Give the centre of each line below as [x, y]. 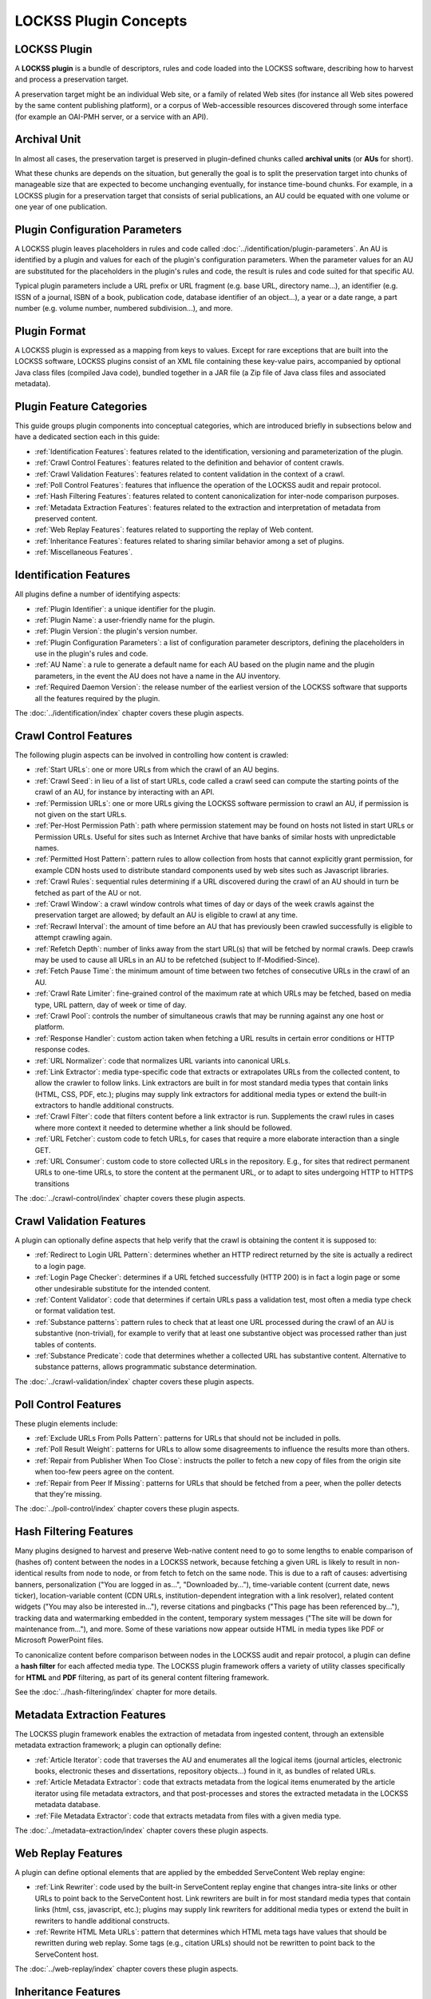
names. [47, 848]
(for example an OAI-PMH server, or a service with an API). [112, 117]
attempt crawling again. [73, 938]
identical [29, 1573]
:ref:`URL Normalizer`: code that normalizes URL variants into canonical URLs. [162, 1060]
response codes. [62, 1049]
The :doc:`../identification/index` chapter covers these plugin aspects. [129, 713]
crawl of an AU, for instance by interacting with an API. [125, 792]
